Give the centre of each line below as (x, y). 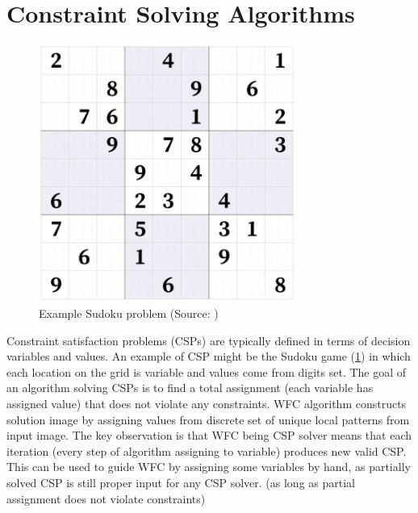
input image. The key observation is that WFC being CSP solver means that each (209, 435)
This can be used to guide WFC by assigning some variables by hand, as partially (209, 467)
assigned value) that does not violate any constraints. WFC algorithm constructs (207, 404)
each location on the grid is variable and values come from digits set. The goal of (207, 371)
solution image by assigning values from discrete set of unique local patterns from (208, 419)
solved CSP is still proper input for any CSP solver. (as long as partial (181, 483)
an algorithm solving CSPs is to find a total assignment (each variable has (190, 388)
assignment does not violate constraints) (106, 498)
